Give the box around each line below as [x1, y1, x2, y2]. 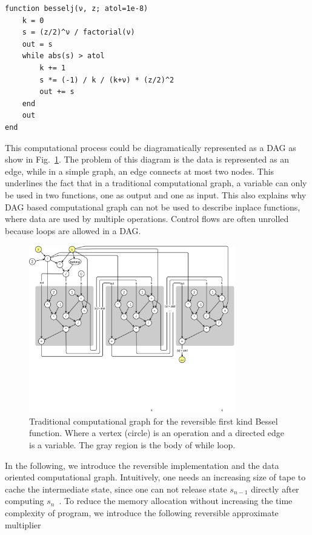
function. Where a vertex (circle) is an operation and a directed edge [29, 426, 285, 439]
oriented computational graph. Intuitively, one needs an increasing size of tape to [5, 471, 306, 483]
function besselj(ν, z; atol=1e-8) [5, 4, 148, 13]
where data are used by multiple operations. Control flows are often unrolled [5, 212, 289, 225]
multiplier [5, 518, 41, 531]
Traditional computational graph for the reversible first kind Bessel [29, 414, 278, 427]
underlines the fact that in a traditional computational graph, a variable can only [5, 177, 307, 189]
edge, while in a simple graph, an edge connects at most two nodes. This [5, 164, 274, 177]
